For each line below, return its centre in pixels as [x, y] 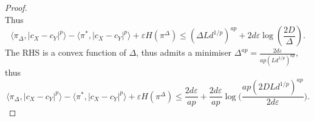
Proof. [16, 7]
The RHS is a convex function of [66, 52]
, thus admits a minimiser [184, 52]
